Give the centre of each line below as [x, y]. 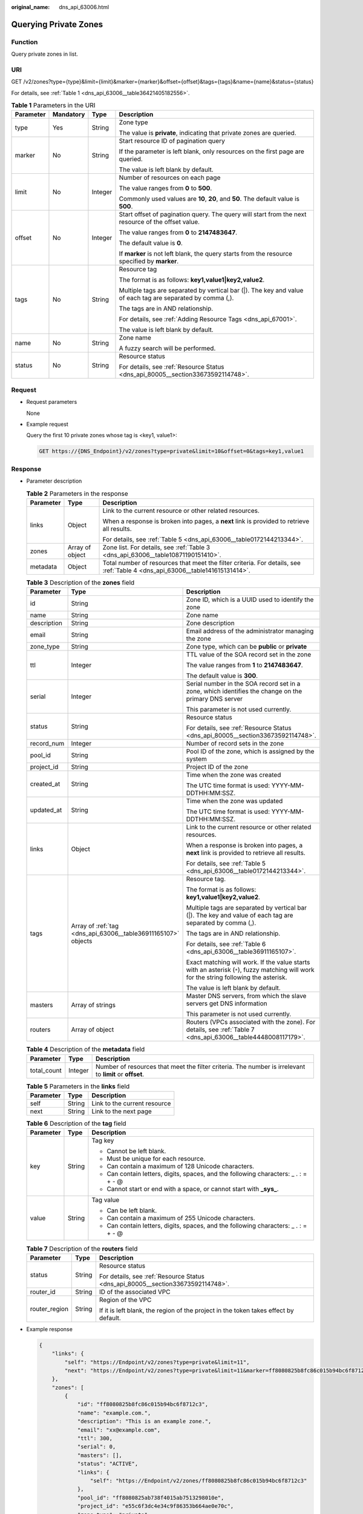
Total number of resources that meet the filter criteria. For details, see [201, 563]
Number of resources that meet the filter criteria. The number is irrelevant [201, 1066]
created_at [45, 784]
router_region [49, 1309]
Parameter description [54, 481]
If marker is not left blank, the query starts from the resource [206, 254]
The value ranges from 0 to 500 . [165, 188]
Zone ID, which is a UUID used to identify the [250, 600]
